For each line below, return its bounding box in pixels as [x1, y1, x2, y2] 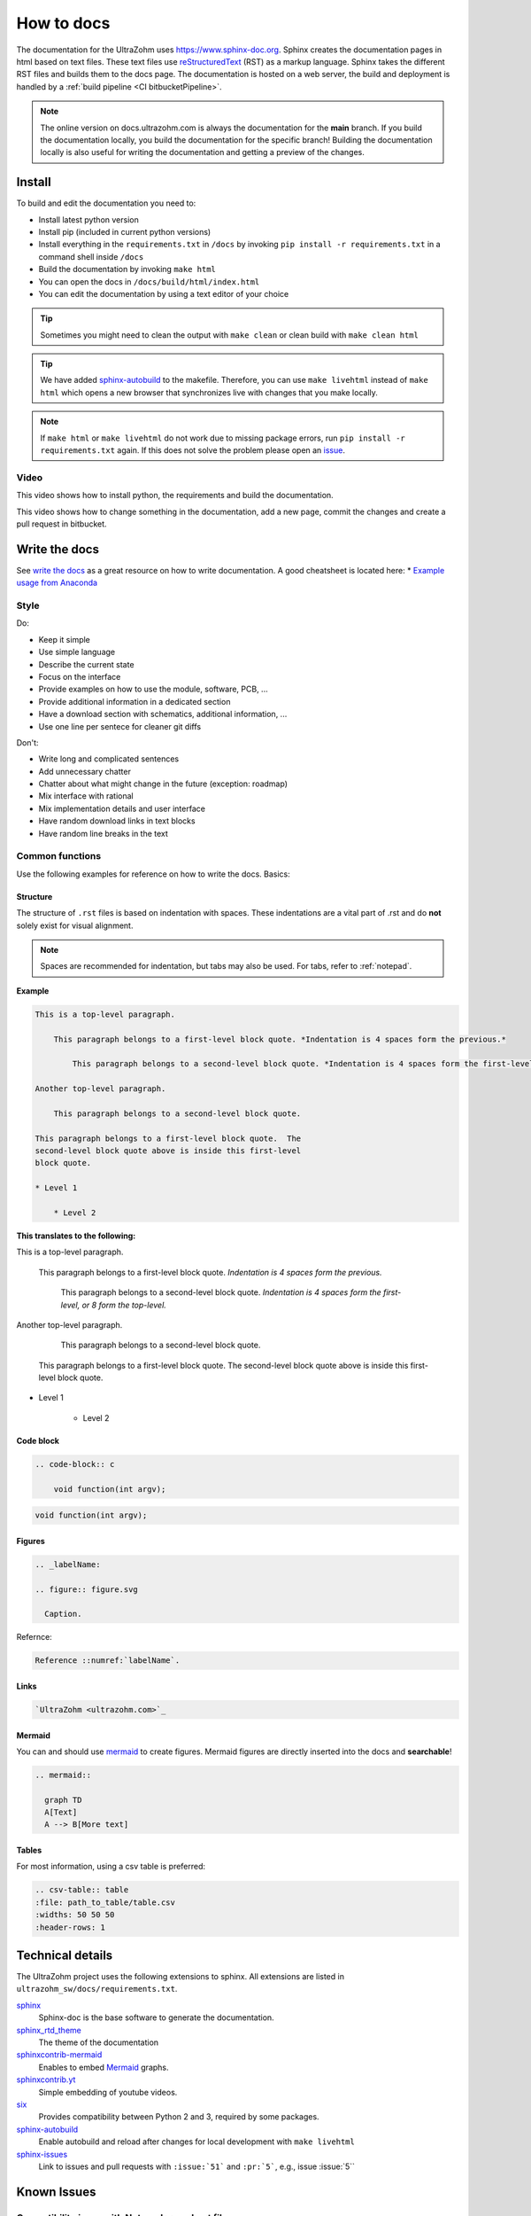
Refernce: [16, 1632, 52, 1642]
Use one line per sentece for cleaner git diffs [38, 721, 202, 731]
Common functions [16, 850, 102, 862]
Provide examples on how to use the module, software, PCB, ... [38, 683, 269, 695]
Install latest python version [38, 214, 139, 225]
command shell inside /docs [38, 251, 144, 261]
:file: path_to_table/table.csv [35, 1897, 176, 1908]
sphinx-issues [16, 2149, 68, 2159]
